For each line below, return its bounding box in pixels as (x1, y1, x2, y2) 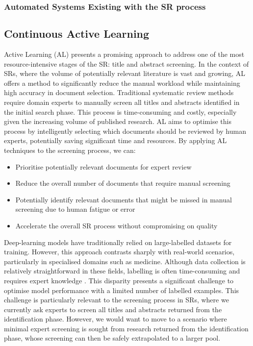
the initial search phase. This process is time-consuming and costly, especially (4, 106, 237, 117)
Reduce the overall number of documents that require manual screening (15, 178, 230, 188)
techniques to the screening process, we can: (4, 145, 136, 155)
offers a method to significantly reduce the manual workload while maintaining (4, 77, 240, 88)
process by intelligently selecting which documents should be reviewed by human (4, 125, 246, 136)
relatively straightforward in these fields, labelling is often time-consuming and (4, 266, 240, 276)
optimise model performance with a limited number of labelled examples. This (4, 285, 239, 295)
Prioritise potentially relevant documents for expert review (15, 161, 192, 172)
